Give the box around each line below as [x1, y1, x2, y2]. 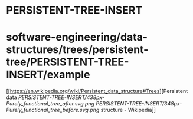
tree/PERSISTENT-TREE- [6, 55, 129, 69]
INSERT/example [6, 68, 90, 81]
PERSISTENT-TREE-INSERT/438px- [18, 94, 105, 101]
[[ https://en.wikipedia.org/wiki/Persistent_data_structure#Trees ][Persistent [6, 88, 188, 95]
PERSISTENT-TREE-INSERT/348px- [96, 100, 182, 107]
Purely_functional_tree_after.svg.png [6, 100, 95, 107]
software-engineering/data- [6, 31, 148, 44]
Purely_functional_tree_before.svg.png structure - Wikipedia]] [6, 107, 156, 114]
